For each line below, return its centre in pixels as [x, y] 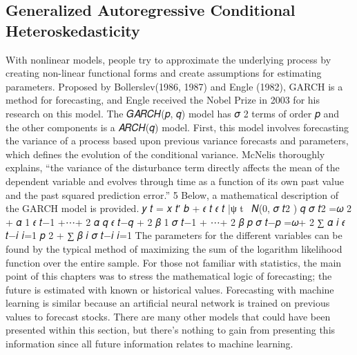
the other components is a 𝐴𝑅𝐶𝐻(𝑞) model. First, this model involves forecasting [177, 127]
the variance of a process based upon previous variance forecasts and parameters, [177, 141]
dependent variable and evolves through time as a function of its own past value [175, 181]
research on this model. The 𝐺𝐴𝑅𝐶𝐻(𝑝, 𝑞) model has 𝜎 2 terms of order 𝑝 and [172, 113]
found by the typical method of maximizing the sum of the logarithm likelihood [174, 248]
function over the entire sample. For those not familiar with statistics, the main [174, 262]
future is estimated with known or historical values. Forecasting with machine [170, 289]
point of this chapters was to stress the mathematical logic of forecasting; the [169, 276]
